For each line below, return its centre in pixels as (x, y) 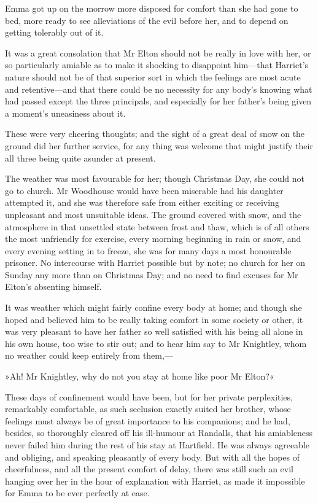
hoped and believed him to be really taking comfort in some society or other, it (154, 319)
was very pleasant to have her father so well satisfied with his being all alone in (154, 331)
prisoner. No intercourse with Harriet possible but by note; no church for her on (155, 263)
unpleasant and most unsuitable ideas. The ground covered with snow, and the (153, 214)
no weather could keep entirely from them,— (89, 355)
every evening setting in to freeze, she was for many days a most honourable (148, 250)
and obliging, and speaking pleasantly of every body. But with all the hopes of (153, 457)
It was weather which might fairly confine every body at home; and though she (153, 307)
